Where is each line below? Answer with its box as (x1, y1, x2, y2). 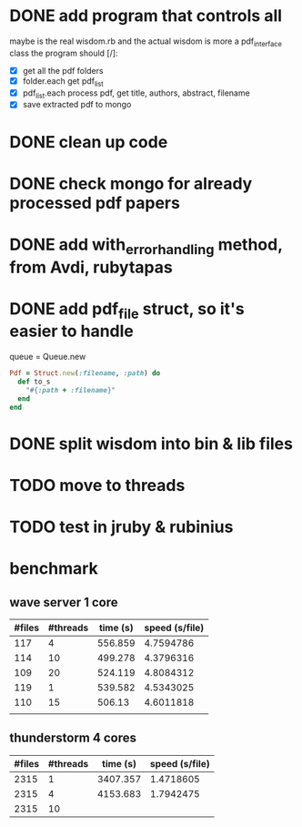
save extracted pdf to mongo (22, 99, 132, 110)
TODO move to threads (9, 475, 186, 495)
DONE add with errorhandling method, (9, 234, 283, 258)
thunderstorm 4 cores (9, 730, 136, 746)
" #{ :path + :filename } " (25, 385, 116, 394)
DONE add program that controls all (9, 5, 283, 26)
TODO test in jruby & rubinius (9, 516, 234, 537)
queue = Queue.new (9, 352, 86, 362)
